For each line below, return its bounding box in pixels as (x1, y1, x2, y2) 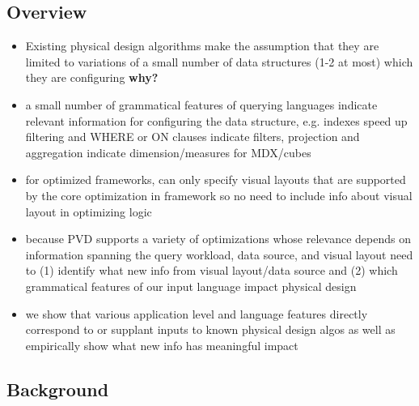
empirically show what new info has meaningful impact (25, 336, 298, 353)
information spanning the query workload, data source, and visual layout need (25, 246, 413, 263)
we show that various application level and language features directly (25, 305, 368, 322)
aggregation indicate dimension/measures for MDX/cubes (25, 143, 311, 160)
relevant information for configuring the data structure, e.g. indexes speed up (25, 112, 408, 129)
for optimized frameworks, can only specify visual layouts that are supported (25, 171, 406, 188)
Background (6, 376, 109, 401)
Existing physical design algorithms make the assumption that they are (25, 37, 379, 54)
